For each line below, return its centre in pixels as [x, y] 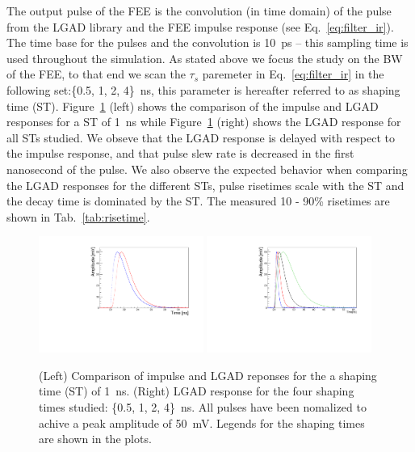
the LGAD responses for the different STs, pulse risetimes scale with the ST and [205, 185]
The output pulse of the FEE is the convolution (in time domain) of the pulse [199, 11]
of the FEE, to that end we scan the [96, 74]
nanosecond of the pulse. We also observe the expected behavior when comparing [207, 169]
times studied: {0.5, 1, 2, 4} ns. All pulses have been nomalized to [203, 406]
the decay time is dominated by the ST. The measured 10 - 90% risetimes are [198, 201]
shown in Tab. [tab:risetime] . [78, 216]
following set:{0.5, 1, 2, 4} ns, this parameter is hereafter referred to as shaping [203, 89]
